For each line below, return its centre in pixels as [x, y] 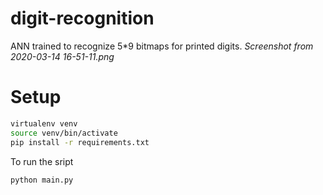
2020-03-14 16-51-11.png [62, 56]
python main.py [42, 180]
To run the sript [42, 161]
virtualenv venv [44, 123]
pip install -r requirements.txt [80, 142]
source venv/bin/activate [64, 133]
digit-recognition [82, 18]
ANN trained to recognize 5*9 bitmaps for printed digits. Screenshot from [162, 46]
